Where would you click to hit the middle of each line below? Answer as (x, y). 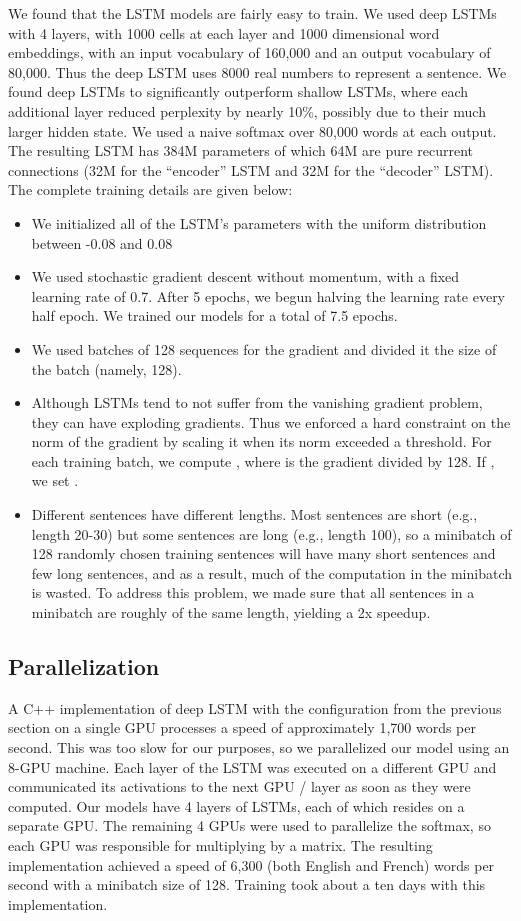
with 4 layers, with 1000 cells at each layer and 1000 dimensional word (224, 32)
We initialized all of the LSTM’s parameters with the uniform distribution (259, 222)
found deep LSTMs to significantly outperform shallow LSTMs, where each (238, 91)
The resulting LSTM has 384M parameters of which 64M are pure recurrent (241, 150)
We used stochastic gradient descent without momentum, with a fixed (245, 276)
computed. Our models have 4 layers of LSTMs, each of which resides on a (236, 805)
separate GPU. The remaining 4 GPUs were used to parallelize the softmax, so (249, 825)
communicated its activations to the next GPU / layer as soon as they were (239, 786)
